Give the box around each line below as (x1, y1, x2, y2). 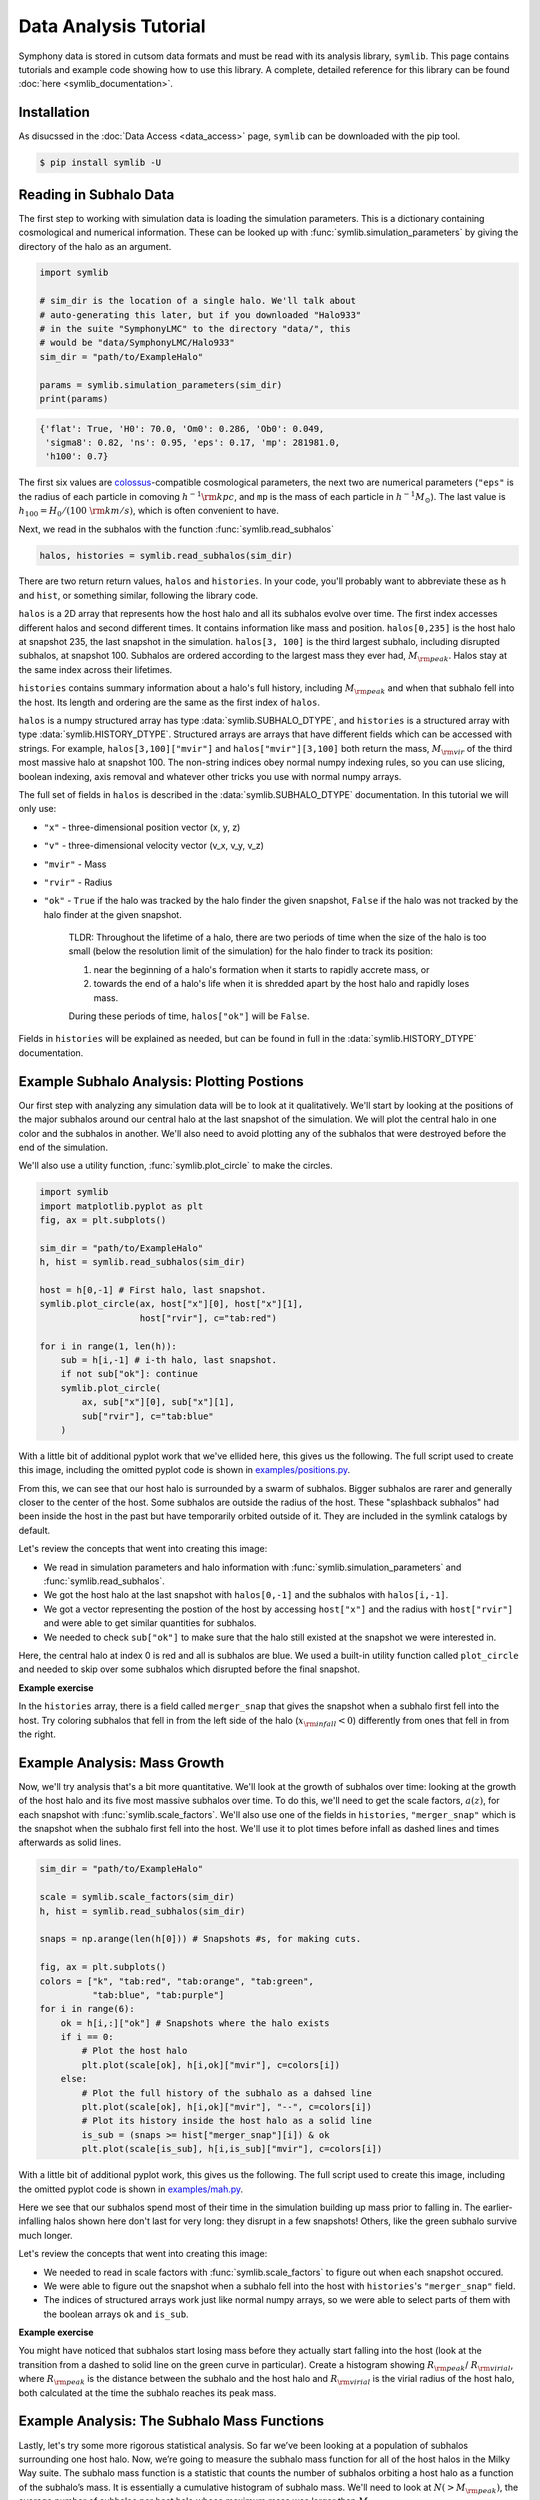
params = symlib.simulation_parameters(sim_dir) (39, 379, 283, 390)
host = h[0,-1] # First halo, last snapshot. (39, 1285, 267, 1295)
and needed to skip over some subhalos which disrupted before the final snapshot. (18, 1663, 360, 1675)
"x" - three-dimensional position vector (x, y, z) (43, 821, 241, 833)
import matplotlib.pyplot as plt (39, 1200, 204, 1212)
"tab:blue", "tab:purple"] (91, 1989, 225, 2000)
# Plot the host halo (81, 2045, 188, 2057)
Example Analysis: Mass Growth (18, 1754, 225, 1771)
